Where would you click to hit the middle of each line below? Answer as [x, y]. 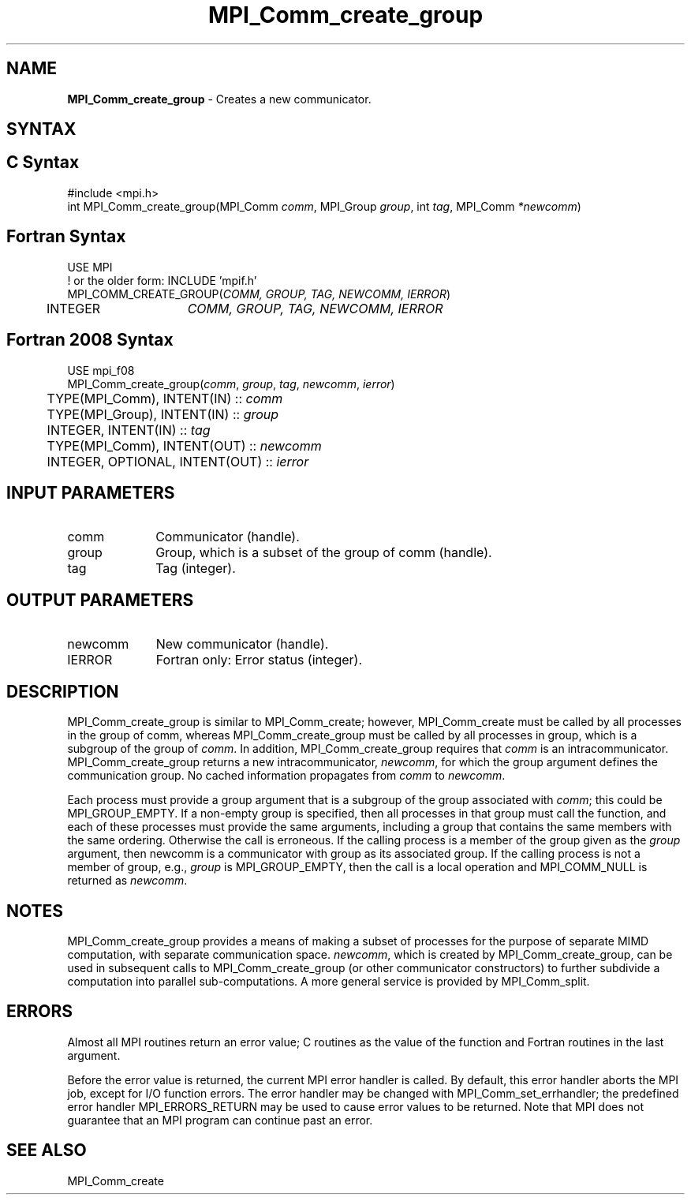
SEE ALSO [47, 1150]
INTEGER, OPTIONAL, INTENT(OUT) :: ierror [178, 461]
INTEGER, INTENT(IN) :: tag [129, 430]
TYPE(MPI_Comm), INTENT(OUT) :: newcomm [184, 445]
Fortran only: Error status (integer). [259, 660]
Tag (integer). [196, 569]
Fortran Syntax [66, 237]
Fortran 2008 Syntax [90, 340]
